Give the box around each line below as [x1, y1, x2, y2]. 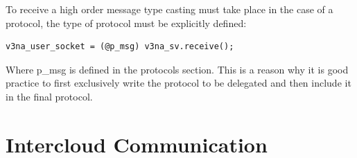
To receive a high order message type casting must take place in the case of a [6, 2, 333, 16]
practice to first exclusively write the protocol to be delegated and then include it [6, 76, 351, 90]
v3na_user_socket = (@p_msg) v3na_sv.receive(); [6, 42, 234, 52]
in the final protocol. [6, 89, 93, 103]
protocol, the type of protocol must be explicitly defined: [6, 15, 247, 30]
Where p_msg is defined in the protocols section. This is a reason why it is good [6, 62, 349, 76]
